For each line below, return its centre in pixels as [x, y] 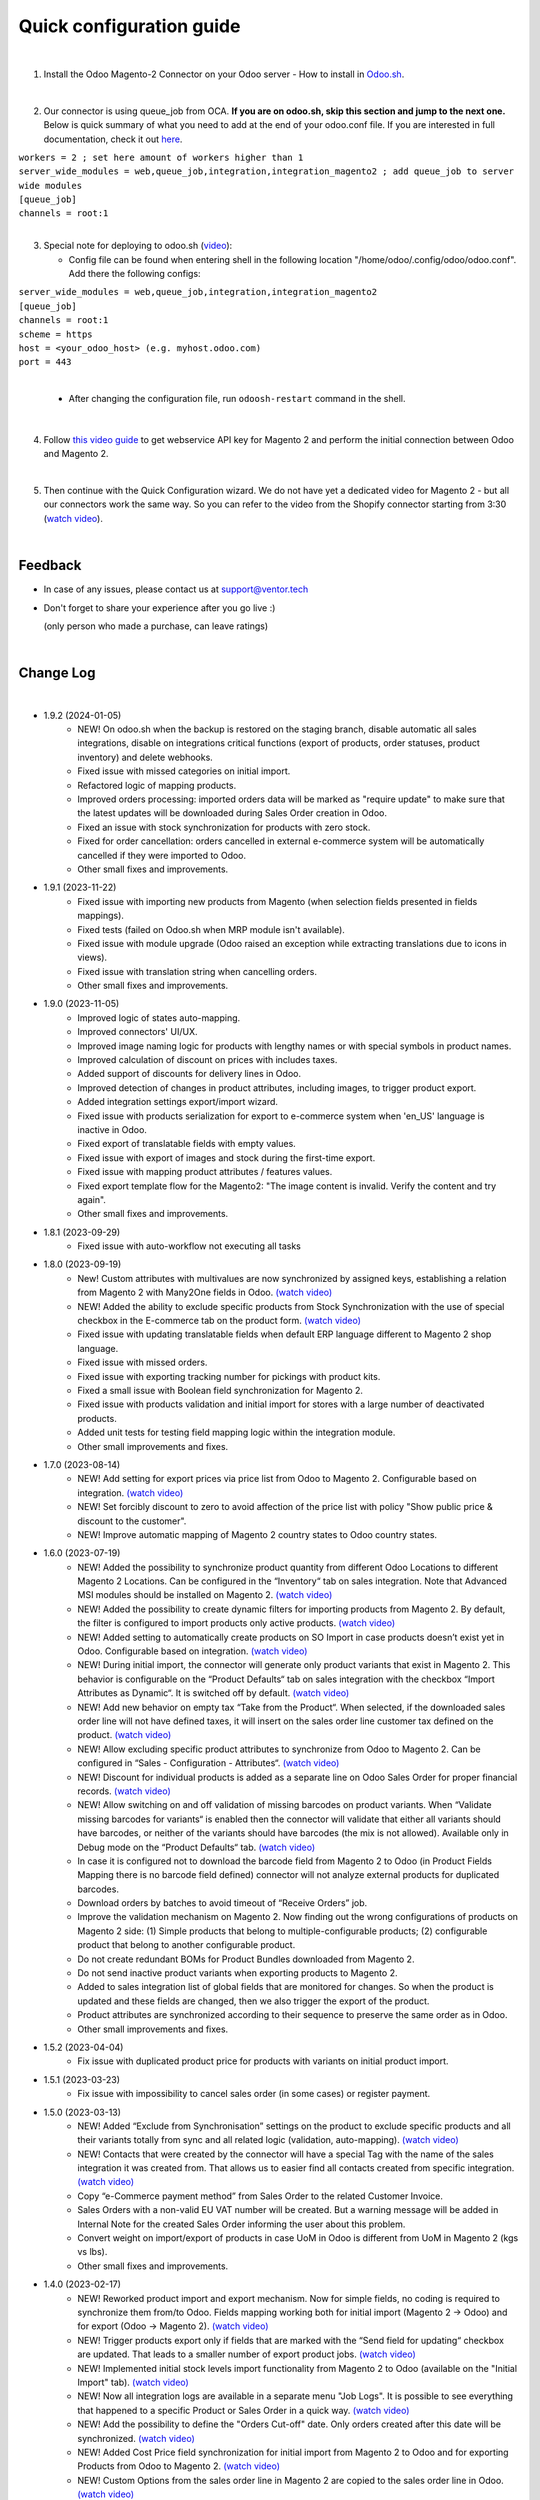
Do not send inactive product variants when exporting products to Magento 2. [237, 1973]
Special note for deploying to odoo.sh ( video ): [138, 246]
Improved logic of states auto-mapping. [159, 1017]
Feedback [50, 565]
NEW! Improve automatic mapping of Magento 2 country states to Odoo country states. [257, 1534]
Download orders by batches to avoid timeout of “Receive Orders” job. [222, 1903]
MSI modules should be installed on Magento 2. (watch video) [205, 1595]
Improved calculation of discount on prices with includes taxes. [207, 1060]
